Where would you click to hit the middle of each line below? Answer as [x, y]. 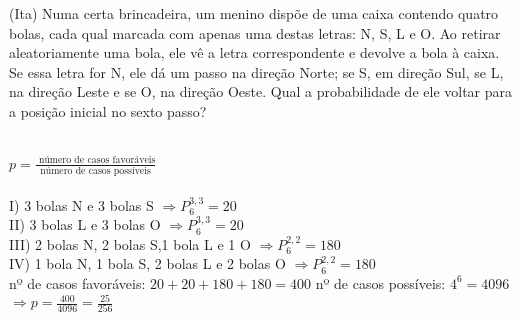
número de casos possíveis [95, 170]
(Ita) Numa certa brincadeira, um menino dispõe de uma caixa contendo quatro [254, 13]
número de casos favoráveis [97, 160]
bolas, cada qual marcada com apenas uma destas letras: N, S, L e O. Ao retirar [255, 32]
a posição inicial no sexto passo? [108, 110]
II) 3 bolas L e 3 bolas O [85, 224]
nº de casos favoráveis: [77, 282]
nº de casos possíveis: [380, 282]
